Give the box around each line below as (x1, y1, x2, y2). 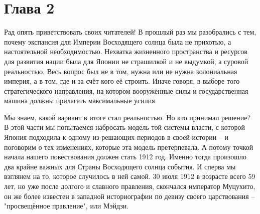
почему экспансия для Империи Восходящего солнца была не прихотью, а (4, 36, 231, 47)
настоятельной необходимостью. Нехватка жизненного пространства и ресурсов (4, 46, 247, 57)
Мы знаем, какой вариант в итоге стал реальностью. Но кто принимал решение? (4, 112, 251, 122)
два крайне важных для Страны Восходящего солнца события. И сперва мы (4, 161, 236, 171)
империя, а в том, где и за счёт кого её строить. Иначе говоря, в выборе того (4, 76, 240, 86)
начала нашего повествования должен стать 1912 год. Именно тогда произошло (4, 151, 246, 162)
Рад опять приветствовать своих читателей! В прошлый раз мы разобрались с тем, (4, 27, 256, 37)
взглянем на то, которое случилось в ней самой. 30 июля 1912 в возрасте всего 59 (4, 171, 255, 181)
